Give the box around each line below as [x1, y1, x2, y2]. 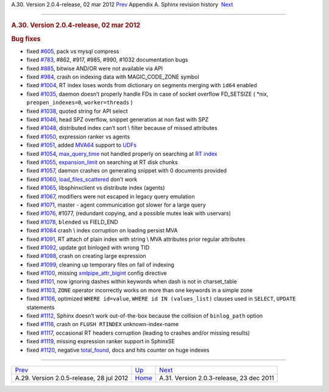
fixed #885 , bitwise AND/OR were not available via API [26, 65, 163, 72]
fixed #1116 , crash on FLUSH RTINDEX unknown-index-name [26, 321, 179, 328]
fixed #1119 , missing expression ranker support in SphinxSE [26, 338, 175, 345]
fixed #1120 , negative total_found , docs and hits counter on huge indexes [26, 346, 210, 354]
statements [26, 304, 55, 311]
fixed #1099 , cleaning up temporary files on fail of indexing [26, 261, 175, 268]
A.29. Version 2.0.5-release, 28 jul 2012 [15, 374, 129, 382]
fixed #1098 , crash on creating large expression [26, 252, 146, 260]
